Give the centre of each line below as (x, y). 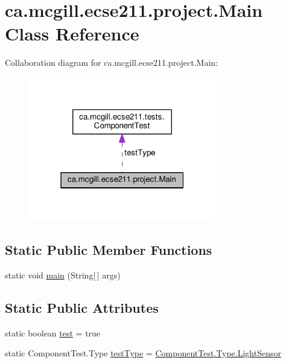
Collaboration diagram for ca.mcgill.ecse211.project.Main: (111, 63)
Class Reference (72, 34)
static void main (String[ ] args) (63, 275)
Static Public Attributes (82, 307)
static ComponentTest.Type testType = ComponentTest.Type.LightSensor (143, 353)
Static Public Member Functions (109, 249)
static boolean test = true (53, 332)
